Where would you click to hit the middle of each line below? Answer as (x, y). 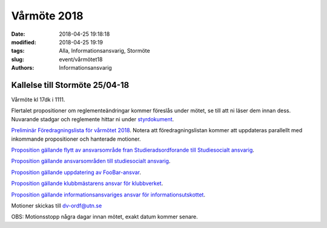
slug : (18, 59)
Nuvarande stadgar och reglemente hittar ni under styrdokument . (93, 119)
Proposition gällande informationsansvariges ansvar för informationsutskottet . (108, 195)
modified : (24, 42)
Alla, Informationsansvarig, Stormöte (105, 51)
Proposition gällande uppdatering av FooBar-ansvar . (76, 172)
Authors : (23, 68)
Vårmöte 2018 (47, 16)
